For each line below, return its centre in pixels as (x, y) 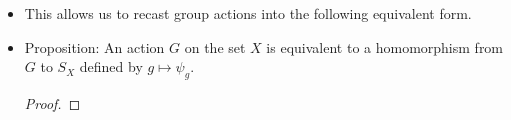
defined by (111, 66)
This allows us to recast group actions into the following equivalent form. (248, 13)
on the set (215, 46)
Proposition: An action (94, 46)
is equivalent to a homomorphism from (385, 46)
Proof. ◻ (52, 102)
